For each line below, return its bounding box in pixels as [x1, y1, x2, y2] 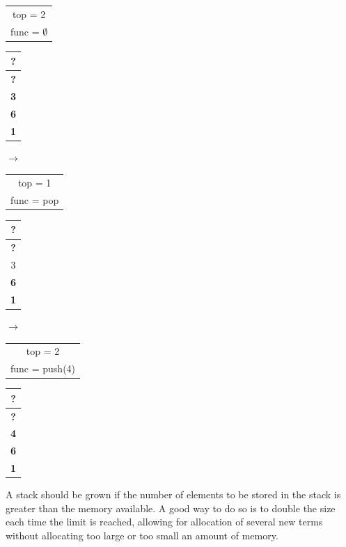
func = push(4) [10, 361, 76, 376]
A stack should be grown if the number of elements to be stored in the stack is [6, 487, 341, 502]
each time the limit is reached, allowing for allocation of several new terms [6, 514, 323, 529]
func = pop [10, 192, 59, 207]
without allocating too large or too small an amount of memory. [6, 528, 278, 542]
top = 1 [17, 175, 52, 189]
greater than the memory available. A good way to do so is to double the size [6, 500, 336, 515]
